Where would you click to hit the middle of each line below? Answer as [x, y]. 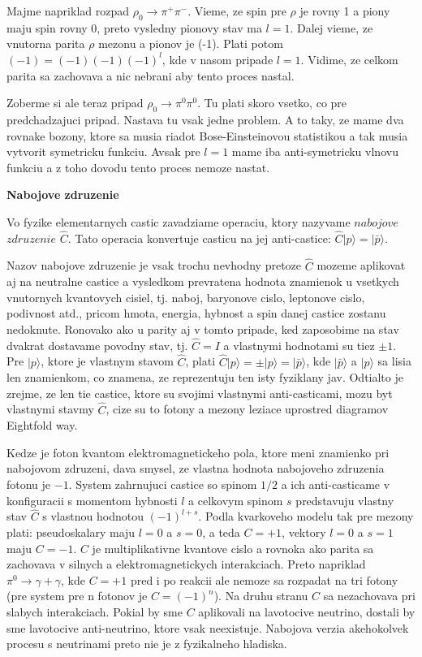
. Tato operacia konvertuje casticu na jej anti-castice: [199, 238]
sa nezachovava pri [369, 596]
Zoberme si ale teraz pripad [75, 103]
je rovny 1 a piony [345, 11]
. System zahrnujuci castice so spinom [163, 484]
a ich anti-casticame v [336, 484]
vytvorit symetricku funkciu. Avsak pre [103, 151]
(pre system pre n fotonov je [77, 596]
